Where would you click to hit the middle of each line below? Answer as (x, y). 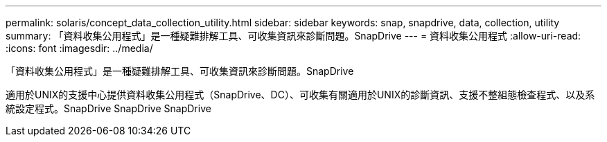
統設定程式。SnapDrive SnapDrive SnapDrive (108, 108)
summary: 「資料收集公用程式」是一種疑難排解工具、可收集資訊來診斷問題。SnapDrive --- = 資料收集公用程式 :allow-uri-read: (293, 36)
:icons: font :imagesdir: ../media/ (79, 48)
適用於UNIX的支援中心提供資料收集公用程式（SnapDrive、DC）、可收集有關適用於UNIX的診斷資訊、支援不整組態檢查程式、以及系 (300, 95)
